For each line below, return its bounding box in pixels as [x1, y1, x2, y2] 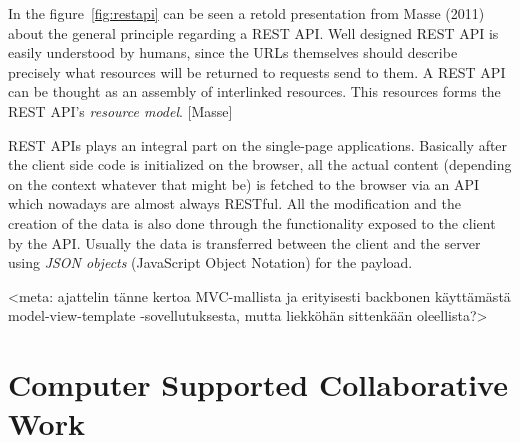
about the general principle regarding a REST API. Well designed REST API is [8, 22, 499, 43]
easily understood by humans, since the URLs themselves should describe [8, 42, 458, 63]
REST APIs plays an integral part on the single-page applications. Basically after [8, 134, 508, 155]
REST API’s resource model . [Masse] [8, 100, 233, 121]
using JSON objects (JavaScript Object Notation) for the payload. [8, 252, 413, 273]
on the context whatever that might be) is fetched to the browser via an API [8, 173, 479, 194]
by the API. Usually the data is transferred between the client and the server [8, 232, 481, 253]
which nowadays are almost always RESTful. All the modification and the [8, 193, 461, 214]
